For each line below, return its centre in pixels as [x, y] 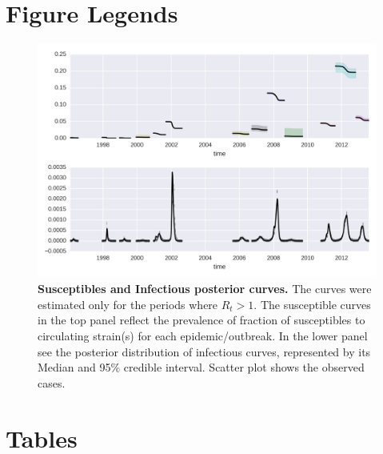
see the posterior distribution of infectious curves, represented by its [204, 351]
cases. [52, 382]
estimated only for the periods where [128, 304]
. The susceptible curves [312, 304]
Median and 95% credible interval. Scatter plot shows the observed [201, 367]
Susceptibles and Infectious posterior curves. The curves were [205, 289]
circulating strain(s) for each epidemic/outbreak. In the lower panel [203, 335]
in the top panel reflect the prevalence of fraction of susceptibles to [201, 320]
